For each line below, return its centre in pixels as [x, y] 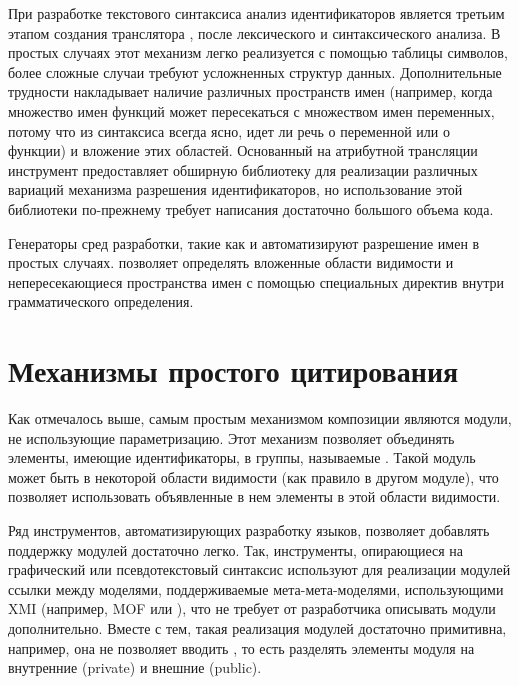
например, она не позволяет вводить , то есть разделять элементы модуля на [241, 647]
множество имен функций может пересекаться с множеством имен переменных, [251, 110]
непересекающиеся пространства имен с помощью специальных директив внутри [256, 281]
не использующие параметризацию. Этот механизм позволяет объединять [231, 437]
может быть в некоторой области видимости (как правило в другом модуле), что [253, 476]
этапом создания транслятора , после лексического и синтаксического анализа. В [254, 32]
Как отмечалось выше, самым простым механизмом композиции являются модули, [260, 418]
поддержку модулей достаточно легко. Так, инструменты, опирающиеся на [236, 549]
